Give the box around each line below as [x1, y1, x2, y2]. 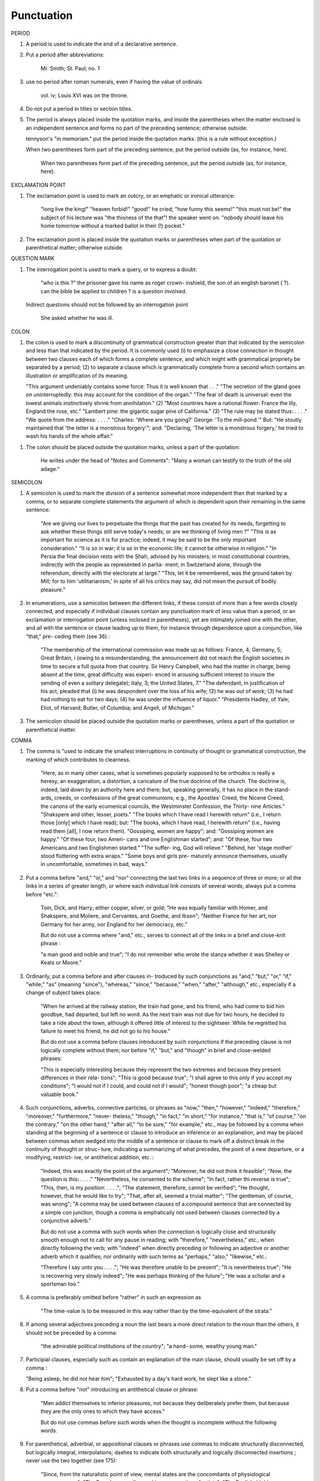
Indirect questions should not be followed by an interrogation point [25, 301, 188, 308]
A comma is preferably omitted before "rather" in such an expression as [25, 1294, 201, 1301]
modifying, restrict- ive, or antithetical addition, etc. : [25, 1154, 154, 1161]
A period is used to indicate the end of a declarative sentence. [25, 40, 178, 47]
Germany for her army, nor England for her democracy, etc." [40, 921, 188, 928]
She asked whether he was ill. [40, 315, 114, 322]
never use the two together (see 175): [25, 1457, 117, 1464]
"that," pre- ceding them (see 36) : [25, 633, 110, 640]
